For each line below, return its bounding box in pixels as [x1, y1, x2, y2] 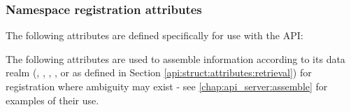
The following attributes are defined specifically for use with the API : [6, 28, 303, 43]
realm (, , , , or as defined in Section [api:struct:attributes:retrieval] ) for [6, 65, 312, 80]
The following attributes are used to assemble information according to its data [6, 51, 345, 66]
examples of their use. [6, 92, 99, 107]
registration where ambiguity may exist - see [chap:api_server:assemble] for [6, 79, 328, 93]
